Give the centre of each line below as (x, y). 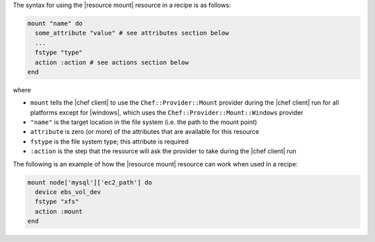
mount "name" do (55, 23)
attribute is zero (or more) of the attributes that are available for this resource (145, 132)
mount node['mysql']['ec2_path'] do (90, 182)
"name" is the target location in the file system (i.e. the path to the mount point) (144, 122)
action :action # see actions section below (112, 62)
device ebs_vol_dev (68, 192)
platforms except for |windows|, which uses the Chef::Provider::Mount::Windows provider (167, 112)
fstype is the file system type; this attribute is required (109, 141)
